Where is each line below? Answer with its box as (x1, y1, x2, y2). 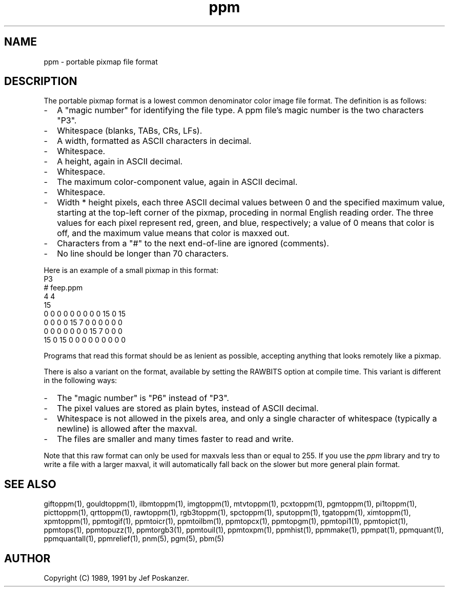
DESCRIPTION (4, 75, 77, 88)
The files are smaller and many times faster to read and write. (57, 434, 294, 445)
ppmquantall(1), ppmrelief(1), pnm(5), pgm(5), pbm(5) (44, 534, 224, 543)
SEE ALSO (4, 477, 56, 491)
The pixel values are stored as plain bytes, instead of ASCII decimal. (57, 403, 319, 414)
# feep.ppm (44, 283, 83, 292)
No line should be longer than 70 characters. (57, 248, 229, 259)
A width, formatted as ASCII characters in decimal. (57, 136, 252, 146)
